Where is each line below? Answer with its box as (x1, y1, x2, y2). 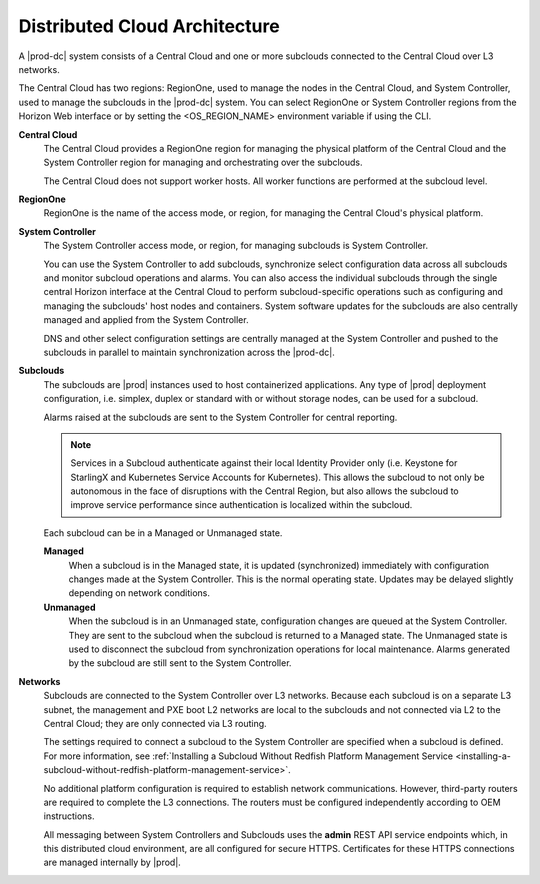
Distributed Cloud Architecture (18, 15, 280, 37)
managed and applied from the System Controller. (43, 314, 249, 326)
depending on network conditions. (68, 587, 210, 599)
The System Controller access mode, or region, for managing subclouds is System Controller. (43, 240, 429, 252)
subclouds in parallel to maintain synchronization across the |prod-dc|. (43, 346, 335, 358)
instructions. (43, 810, 95, 822)
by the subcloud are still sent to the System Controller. (68, 657, 292, 669)
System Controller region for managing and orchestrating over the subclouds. (43, 156, 364, 169)
